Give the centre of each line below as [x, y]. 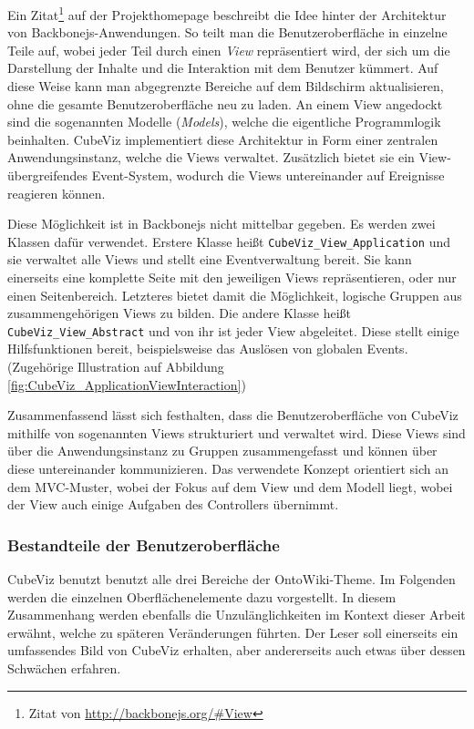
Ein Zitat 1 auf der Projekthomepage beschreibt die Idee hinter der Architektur [227, 13]
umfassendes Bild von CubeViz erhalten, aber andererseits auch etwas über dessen [237, 650]
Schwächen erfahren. [64, 668]
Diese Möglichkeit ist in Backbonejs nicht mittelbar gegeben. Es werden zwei [222, 224]
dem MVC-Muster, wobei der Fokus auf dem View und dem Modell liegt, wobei [230, 486]
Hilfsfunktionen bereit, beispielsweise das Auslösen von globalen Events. [208, 349]
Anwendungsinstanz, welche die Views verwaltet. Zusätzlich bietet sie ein [211, 157]
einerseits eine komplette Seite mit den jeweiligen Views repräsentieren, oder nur [232, 277]
